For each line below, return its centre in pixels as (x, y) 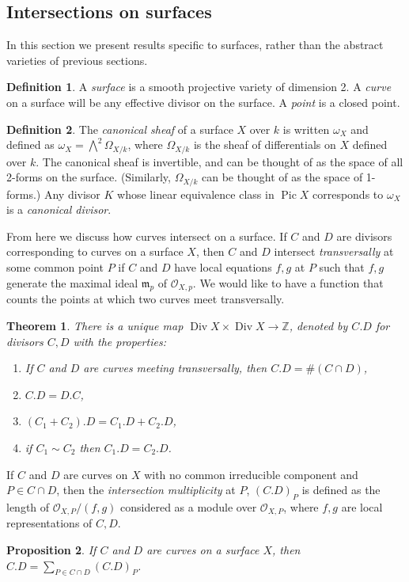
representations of (49, 523)
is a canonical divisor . (59, 209)
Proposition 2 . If (51, 550)
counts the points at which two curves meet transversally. (146, 299)
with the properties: (119, 341)
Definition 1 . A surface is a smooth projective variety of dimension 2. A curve (199, 87)
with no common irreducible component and (251, 474)
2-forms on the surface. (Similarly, (89, 177)
